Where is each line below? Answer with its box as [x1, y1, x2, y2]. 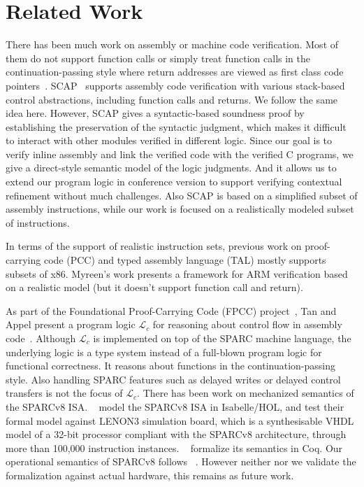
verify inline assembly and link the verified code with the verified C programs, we [6, 146, 354, 161]
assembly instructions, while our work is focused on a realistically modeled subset [6, 202, 354, 216]
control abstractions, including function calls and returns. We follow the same [6, 92, 338, 106]
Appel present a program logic [6, 317, 136, 332]
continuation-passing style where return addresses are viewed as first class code [6, 64, 344, 79]
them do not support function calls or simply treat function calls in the [6, 50, 311, 65]
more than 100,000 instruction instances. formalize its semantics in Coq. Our [6, 440, 343, 455]
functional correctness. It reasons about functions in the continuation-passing [6, 358, 336, 373]
